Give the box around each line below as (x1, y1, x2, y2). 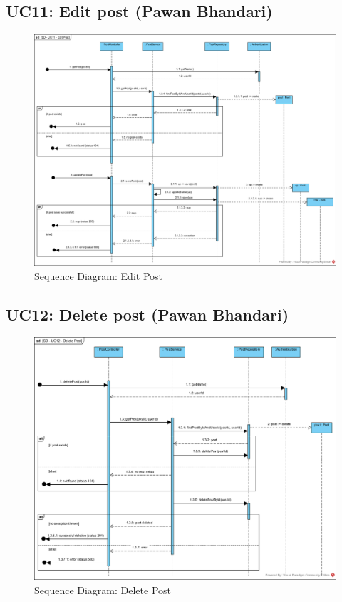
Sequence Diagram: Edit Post (34, 268, 162, 283)
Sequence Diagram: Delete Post (34, 582, 172, 597)
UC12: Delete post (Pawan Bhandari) (6, 303, 289, 325)
